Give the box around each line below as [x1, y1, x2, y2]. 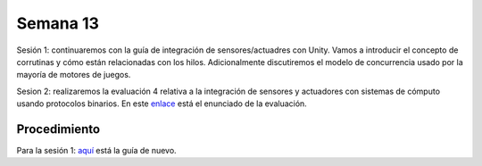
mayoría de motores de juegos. [16, 70, 131, 80]
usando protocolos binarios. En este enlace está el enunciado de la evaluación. [16, 98, 307, 109]
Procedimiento [16, 121, 101, 137]
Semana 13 [16, 13, 100, 33]
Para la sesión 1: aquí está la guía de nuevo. [16, 145, 178, 156]
